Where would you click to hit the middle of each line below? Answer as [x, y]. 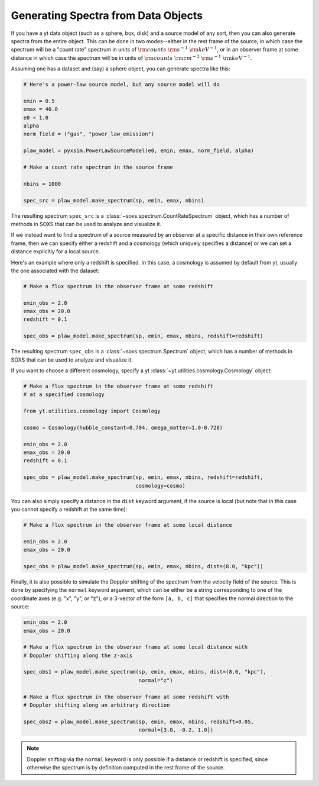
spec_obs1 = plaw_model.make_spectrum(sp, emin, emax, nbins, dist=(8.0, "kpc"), [145, 672]
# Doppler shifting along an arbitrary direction [97, 705]
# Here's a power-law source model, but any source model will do [121, 85]
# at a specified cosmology [64, 394]
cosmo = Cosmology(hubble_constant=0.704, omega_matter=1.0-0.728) [123, 427]
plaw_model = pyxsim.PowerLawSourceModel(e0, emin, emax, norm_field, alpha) [139, 151]
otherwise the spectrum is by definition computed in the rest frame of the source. [126, 767]
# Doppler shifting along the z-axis [78, 655]
